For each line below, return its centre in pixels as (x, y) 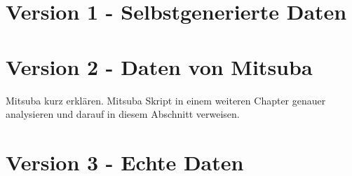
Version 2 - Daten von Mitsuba (159, 66)
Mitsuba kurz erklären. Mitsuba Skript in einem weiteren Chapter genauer (166, 100)
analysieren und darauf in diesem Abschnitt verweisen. (123, 114)
